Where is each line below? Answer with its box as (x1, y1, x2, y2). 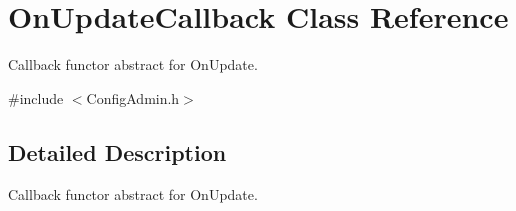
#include (8, 87, 64, 108)
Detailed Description (8, 136, 227, 167)
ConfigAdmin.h (86, 87, 180, 108)
